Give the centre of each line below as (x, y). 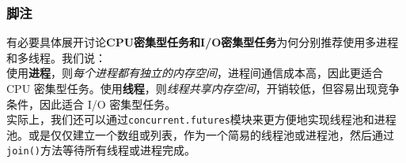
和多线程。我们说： (56, 57)
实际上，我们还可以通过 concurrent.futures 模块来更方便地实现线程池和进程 (201, 119)
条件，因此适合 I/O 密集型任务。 (91, 104)
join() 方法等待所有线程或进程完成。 (101, 150)
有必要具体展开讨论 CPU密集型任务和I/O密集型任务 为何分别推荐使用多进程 (203, 42)
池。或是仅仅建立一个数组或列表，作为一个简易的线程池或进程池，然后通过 (200, 134)
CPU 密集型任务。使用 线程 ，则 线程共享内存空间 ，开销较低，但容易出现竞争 (203, 88)
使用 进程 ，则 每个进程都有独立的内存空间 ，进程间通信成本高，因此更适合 (195, 73)
